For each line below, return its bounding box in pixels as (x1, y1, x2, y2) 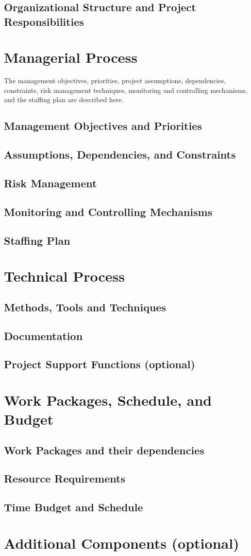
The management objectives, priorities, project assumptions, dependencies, (4, 75, 226, 86)
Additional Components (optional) (4, 533, 239, 553)
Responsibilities (4, 14, 84, 29)
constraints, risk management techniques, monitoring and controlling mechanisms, (4, 85, 248, 95)
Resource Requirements (4, 471, 125, 486)
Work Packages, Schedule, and (4, 390, 212, 410)
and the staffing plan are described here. (4, 94, 124, 105)
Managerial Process (4, 47, 137, 67)
